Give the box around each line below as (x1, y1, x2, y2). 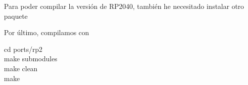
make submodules (4, 53, 57, 64)
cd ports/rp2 (4, 43, 43, 54)
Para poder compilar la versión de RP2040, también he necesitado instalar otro (4, 1, 244, 11)
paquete (4, 10, 28, 21)
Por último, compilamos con (4, 27, 89, 38)
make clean (4, 63, 38, 73)
